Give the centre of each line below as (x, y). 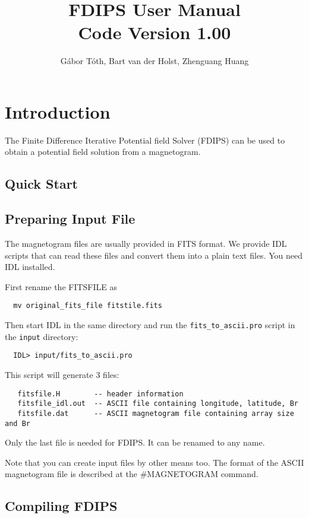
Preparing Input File (70, 219)
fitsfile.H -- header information (100, 394)
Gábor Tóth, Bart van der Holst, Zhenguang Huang (154, 61)
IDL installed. (30, 267)
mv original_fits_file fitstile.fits (88, 306)
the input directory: (42, 336)
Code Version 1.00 (154, 32)
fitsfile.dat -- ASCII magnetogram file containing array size (156, 413)
